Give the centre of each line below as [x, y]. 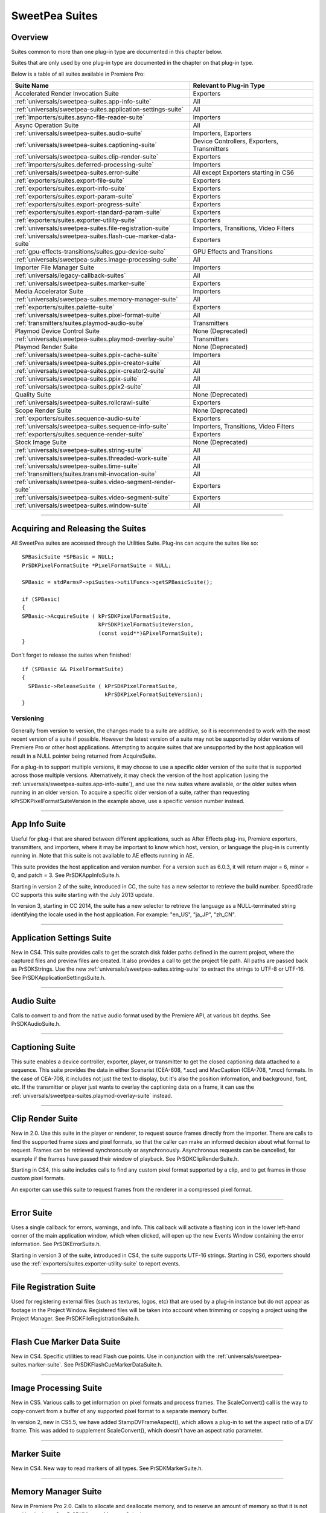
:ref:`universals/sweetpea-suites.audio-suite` [79, 133]
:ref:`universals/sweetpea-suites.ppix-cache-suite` [87, 355]
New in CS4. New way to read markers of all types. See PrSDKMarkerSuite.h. [107, 1468]
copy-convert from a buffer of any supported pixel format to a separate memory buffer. [120, 1411]
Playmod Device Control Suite [57, 331]
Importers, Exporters [222, 133]
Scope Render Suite [43, 410]
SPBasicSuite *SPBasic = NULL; [68, 557]
